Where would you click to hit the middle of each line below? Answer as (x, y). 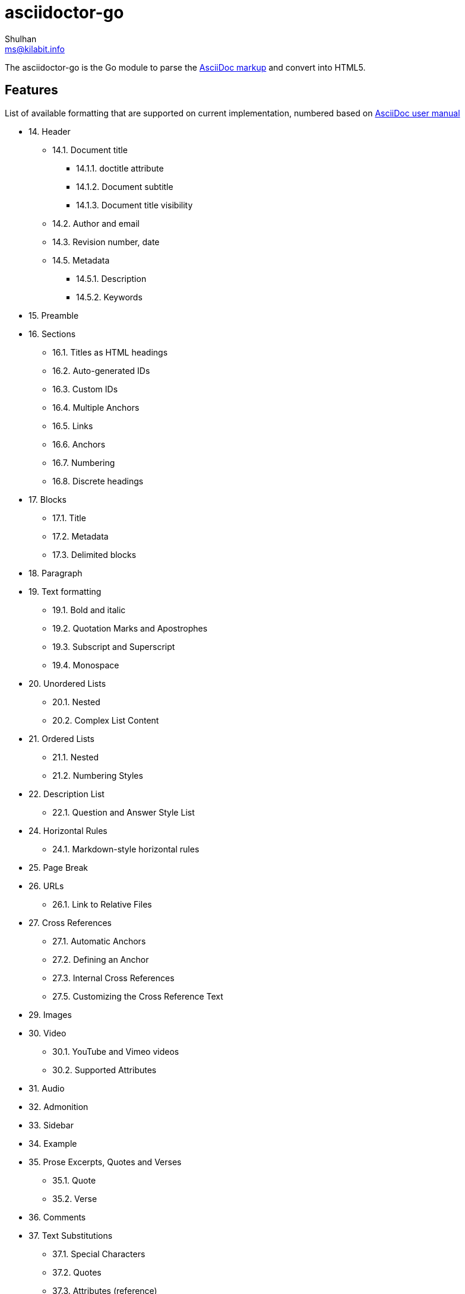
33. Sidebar (51, 1125)
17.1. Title (69, 518)
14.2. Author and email (96, 223)
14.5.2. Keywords (109, 297)
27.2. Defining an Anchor (101, 959)
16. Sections (52, 334)
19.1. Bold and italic (89, 610)
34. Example (53, 1143)
